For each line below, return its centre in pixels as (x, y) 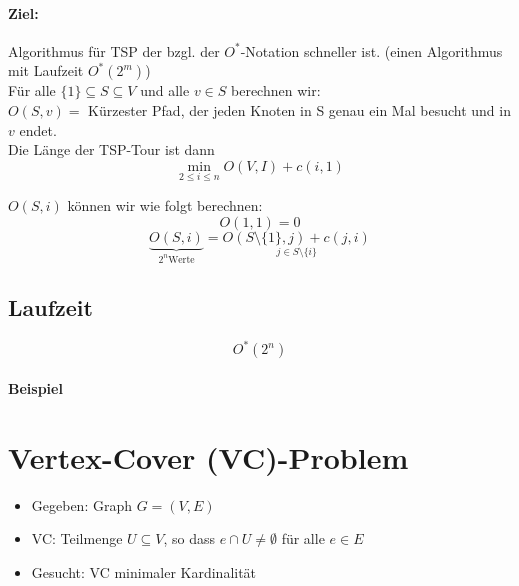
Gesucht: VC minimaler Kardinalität (144, 571)
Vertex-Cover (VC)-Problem (208, 456)
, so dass (189, 538)
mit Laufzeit (46, 70)
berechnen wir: (276, 90)
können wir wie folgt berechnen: (165, 204)
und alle (165, 90)
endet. (38, 129)
